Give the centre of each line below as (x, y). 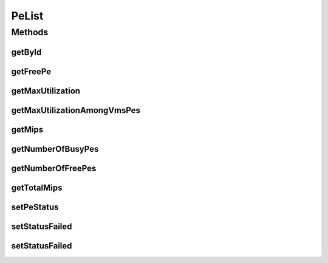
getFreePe (31, 71)
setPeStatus (35, 207)
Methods (30, 32)
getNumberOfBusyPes (55, 149)
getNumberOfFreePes (54, 168)
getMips (27, 130)
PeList (27, 16)
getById (26, 52)
